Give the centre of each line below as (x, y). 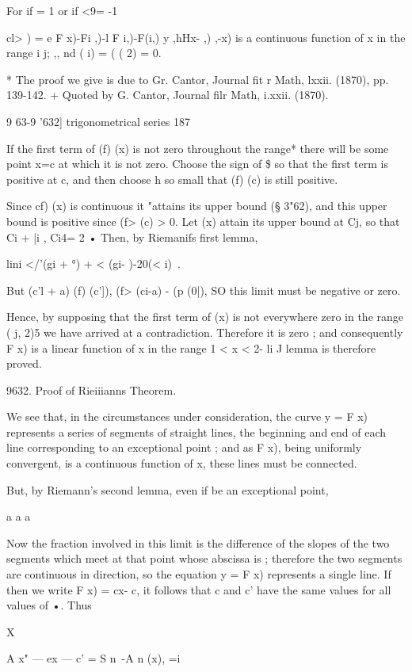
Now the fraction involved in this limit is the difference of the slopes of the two (198, 542)
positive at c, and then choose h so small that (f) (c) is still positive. (172, 179)
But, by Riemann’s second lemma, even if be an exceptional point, (168, 489)
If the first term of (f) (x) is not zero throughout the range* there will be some (198, 148)
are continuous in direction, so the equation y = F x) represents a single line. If (199, 574)
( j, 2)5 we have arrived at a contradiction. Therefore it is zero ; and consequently (205, 332)
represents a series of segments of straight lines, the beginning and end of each (196, 431)
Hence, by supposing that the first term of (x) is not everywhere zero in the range (205, 317)
